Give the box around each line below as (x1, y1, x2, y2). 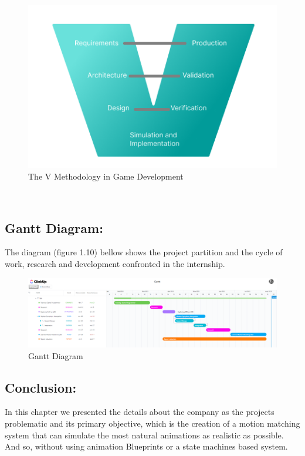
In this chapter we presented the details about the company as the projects (5, 406, 274, 418)
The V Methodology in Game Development (28, 170, 184, 183)
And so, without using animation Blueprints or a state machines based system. (5, 440, 288, 452)
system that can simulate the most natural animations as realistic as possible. (5, 428, 284, 441)
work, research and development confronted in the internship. (5, 258, 225, 270)
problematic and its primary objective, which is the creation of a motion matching (5, 417, 300, 430)
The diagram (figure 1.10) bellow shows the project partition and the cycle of (5, 246, 283, 258)
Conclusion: (5, 378, 77, 396)
